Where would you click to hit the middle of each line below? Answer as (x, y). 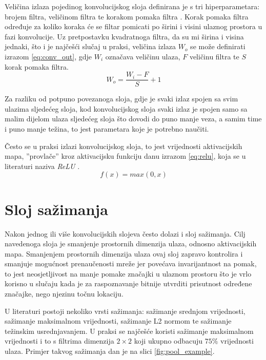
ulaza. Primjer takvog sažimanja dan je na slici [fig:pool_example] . (110, 351)
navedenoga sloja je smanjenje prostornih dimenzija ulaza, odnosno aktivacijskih (131, 243)
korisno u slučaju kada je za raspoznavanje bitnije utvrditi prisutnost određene (128, 283)
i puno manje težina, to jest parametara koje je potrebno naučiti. (107, 129)
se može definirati (218, 46)
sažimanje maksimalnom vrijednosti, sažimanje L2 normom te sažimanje (118, 321)
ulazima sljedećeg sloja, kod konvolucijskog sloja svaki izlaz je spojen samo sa (126, 108)
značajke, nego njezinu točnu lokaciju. (64, 294)
